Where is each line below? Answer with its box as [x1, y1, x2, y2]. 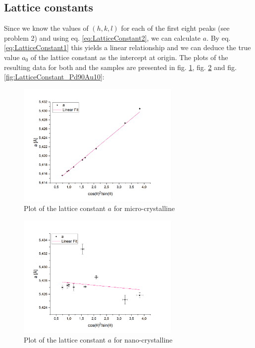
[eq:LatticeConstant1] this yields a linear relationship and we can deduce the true [4, 42, 251, 53]
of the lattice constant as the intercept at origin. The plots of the [30, 52, 228, 62]
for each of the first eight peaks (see [121, 23, 230, 33]
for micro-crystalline [113, 203, 175, 213]
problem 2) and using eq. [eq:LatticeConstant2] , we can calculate [4, 32, 201, 43]
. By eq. [206, 32, 231, 43]
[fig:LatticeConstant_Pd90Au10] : [4, 71, 104, 82]
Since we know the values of [4, 23, 89, 33]
